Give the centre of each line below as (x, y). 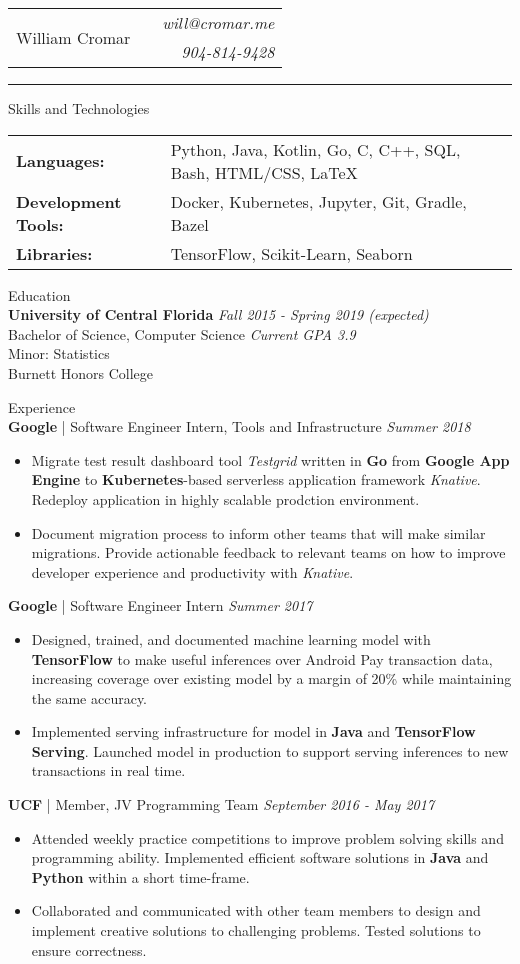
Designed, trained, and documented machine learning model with (231, 638)
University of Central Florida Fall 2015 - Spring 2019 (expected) (218, 314)
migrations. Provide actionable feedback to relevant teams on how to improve (268, 552)
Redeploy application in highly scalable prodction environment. (225, 498)
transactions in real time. (108, 770)
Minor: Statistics (59, 353)
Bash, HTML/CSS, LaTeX (264, 172)
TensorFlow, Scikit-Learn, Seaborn (291, 253)
